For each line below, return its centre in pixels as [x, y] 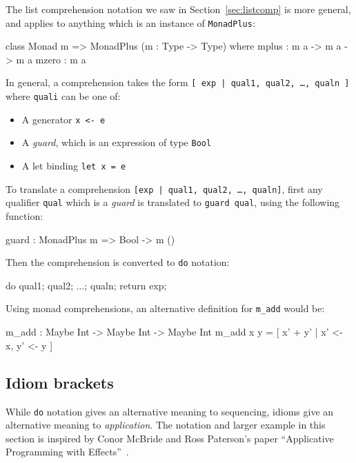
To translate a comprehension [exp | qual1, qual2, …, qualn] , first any [164, 188]
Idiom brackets [60, 382]
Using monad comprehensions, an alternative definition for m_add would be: [165, 308]
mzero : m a [61, 59]
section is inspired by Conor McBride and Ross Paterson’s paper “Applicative [170, 438]
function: [24, 216]
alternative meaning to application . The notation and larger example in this [166, 425]
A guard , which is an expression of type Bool [117, 142]
